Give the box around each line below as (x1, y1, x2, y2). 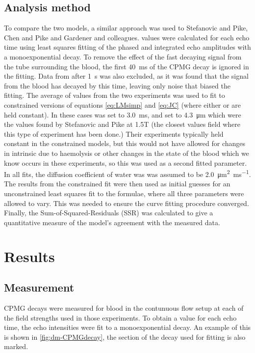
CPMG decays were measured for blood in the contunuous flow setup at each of (4, 302, 244, 313)
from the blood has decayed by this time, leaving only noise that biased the (4, 80, 230, 90)
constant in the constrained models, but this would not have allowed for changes (4, 138, 246, 148)
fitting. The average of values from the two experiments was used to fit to (4, 90, 225, 100)
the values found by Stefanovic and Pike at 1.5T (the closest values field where (4, 119, 240, 129)
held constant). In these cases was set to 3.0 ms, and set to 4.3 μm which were (4, 109, 241, 119)
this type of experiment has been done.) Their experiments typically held (4, 128, 224, 139)
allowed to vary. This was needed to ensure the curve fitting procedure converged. (4, 198, 249, 208)
